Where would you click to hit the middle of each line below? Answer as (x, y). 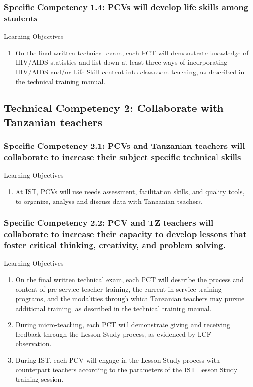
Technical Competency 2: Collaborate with (114, 107)
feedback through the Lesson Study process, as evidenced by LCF (113, 334)
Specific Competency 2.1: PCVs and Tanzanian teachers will (125, 146)
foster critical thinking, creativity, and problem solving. (115, 245)
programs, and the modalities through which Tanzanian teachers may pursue (130, 299)
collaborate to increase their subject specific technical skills (123, 157)
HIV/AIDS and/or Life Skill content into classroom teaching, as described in (130, 71)
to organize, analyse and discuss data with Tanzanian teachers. (109, 201)
